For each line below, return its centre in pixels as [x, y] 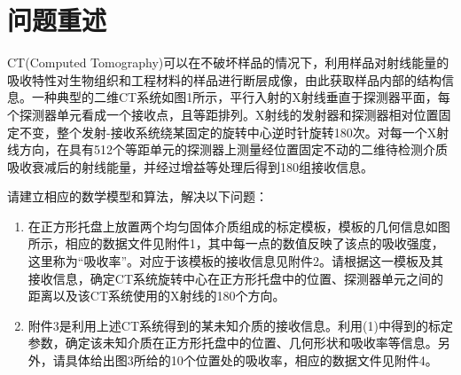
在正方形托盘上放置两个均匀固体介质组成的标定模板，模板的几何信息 [227, 226]
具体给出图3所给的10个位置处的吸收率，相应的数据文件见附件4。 [251, 360]
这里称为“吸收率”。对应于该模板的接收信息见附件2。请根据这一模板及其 [236, 261]
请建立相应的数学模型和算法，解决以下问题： [137, 196]
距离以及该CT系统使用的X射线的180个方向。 [156, 296]
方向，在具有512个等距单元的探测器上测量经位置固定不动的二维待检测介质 [233, 149]
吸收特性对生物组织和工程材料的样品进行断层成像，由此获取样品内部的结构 [224, 79]
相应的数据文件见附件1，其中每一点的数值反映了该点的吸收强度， [254, 243]
